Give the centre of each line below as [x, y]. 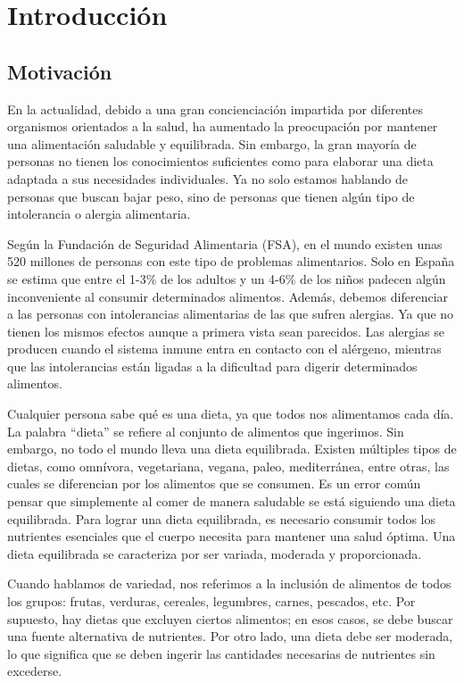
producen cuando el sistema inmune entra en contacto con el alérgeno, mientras [224, 349]
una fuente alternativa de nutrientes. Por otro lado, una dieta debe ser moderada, [230, 636]
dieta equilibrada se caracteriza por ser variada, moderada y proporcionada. [215, 553]
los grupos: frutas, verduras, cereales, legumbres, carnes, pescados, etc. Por [211, 601]
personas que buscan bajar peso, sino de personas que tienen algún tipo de [211, 196]
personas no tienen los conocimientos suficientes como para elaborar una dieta [220, 161]
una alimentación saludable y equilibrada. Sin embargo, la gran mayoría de [212, 143]
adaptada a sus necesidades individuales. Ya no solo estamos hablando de [208, 178]
